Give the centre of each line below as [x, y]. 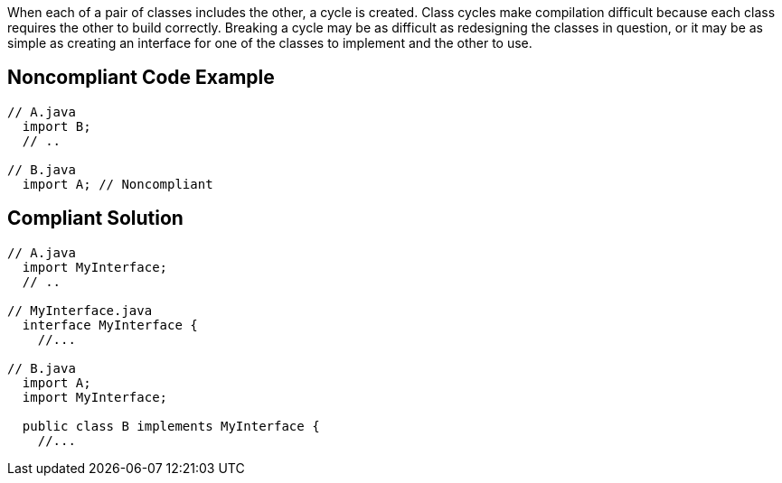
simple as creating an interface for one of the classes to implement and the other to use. [270, 43]
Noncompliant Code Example [141, 78]
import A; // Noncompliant [118, 184]
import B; [57, 126]
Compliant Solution [95, 218]
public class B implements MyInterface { [171, 426]
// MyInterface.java [80, 310]
